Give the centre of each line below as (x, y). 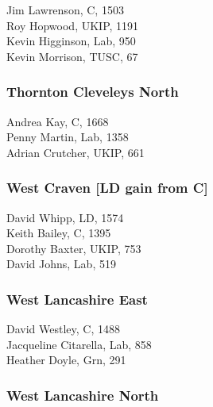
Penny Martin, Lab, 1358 (68, 137)
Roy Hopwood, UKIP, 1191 (73, 25)
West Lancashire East (77, 299)
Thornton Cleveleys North (93, 92)
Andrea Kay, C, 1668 (58, 121)
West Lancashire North (83, 395)
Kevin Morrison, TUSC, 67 (72, 56)
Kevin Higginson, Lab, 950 (71, 41)
